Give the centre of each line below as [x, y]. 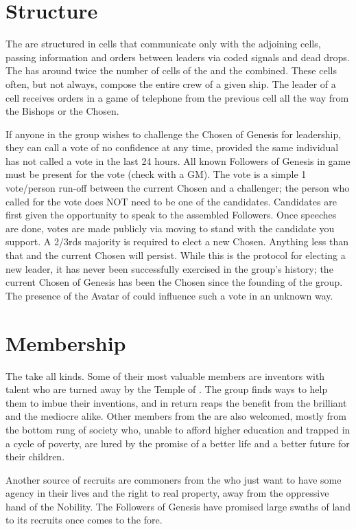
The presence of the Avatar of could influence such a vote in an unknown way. [169, 295]
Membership [66, 342]
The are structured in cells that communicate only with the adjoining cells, [163, 44]
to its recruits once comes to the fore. [84, 520]
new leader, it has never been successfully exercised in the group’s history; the [169, 268]
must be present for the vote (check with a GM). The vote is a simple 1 [156, 174]
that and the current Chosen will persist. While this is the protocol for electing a [176, 255]
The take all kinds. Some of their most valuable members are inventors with [165, 375]
